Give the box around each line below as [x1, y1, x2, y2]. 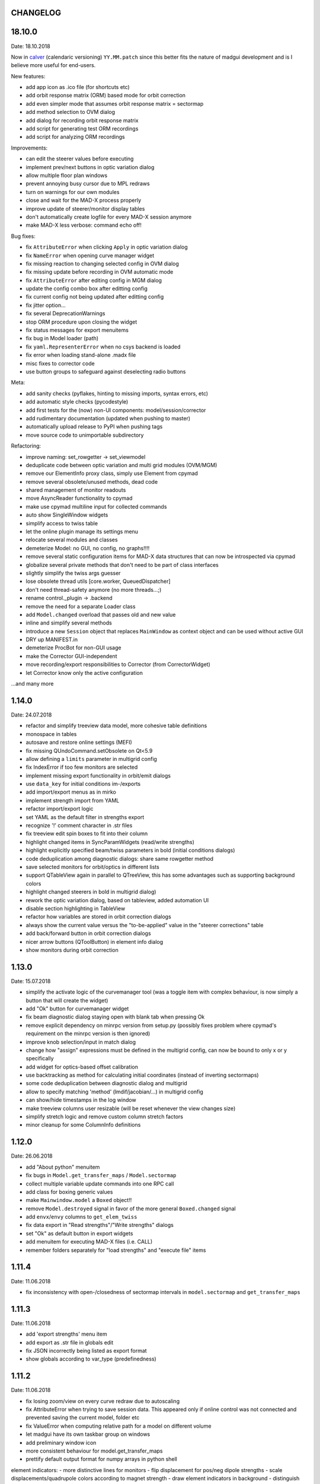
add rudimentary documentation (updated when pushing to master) [25, 414, 191, 421]
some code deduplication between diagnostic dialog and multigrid [25, 1080, 188, 1087]
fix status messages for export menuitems [25, 326, 129, 334]
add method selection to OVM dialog [25, 109, 116, 116]
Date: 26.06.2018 [11, 1152, 53, 1160]
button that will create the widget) [25, 997, 108, 1004]
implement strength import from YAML [25, 797, 120, 804]
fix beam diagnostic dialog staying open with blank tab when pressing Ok [25, 1013, 205, 1020]
